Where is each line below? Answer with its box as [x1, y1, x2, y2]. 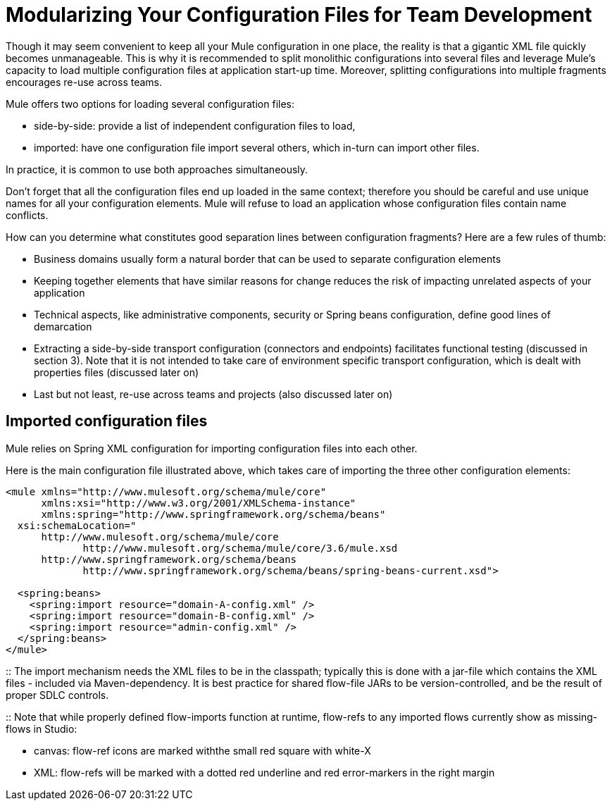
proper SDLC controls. [6, 688, 109, 701]
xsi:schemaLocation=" [17, 519, 137, 531]
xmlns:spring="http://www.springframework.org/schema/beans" [41, 508, 386, 520]
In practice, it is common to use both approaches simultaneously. [6, 163, 308, 175]
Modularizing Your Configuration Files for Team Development [6, 3, 592, 27]
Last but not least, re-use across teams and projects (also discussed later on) [34, 387, 393, 400]
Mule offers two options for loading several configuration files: [6, 97, 294, 110]
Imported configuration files [6, 412, 208, 430]
